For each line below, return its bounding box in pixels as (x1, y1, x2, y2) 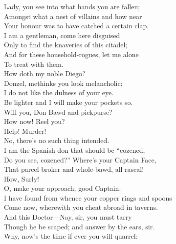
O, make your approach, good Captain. (4, 183, 121, 193)
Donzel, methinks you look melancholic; (4, 78, 123, 88)
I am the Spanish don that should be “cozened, (4, 144, 145, 155)
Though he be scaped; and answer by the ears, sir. (4, 221, 155, 231)
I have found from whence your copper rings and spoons (4, 192, 172, 203)
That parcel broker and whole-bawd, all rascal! (4, 164, 144, 174)
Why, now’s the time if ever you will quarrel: (4, 231, 138, 241)
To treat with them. (4, 59, 64, 69)
